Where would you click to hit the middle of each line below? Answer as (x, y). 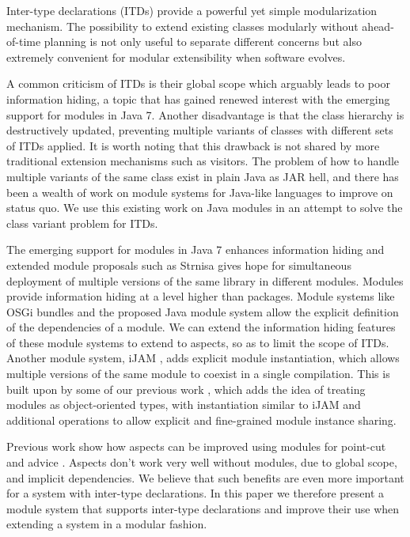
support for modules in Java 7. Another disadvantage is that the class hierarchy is (205, 114)
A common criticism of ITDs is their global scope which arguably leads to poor (198, 83)
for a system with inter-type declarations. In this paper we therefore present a (196, 493)
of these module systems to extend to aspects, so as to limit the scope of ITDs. (198, 342)
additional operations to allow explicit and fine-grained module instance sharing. (201, 420)
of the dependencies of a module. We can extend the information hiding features (201, 327)
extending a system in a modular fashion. (107, 524)
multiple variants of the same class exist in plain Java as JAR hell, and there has (203, 176)
